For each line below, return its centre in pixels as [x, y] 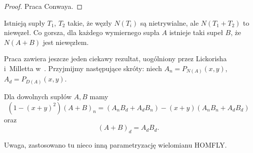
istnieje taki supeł [196, 32]
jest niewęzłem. [66, 42]
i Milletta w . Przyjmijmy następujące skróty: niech [83, 68]
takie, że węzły [90, 22]
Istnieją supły [25, 22]
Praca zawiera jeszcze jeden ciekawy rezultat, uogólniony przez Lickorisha [115, 58]
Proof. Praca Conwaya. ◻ [43, 6]
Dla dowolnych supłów [38, 96]
